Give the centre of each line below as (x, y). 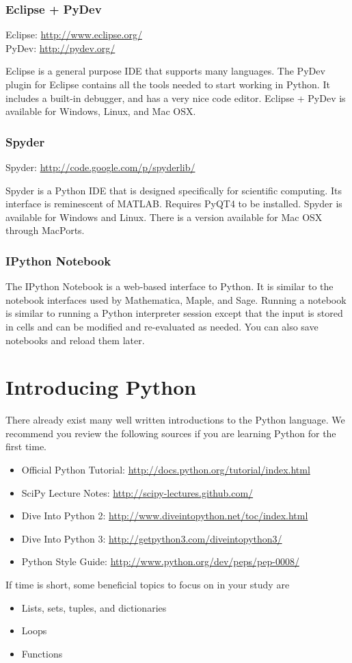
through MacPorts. (45, 230)
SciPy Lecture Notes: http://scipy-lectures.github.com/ (137, 492)
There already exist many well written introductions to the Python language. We (175, 420)
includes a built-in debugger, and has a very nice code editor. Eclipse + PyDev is (176, 97)
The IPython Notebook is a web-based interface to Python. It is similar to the (170, 286)
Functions (42, 653)
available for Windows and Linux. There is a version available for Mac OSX (164, 217)
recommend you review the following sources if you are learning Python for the (171, 433)
